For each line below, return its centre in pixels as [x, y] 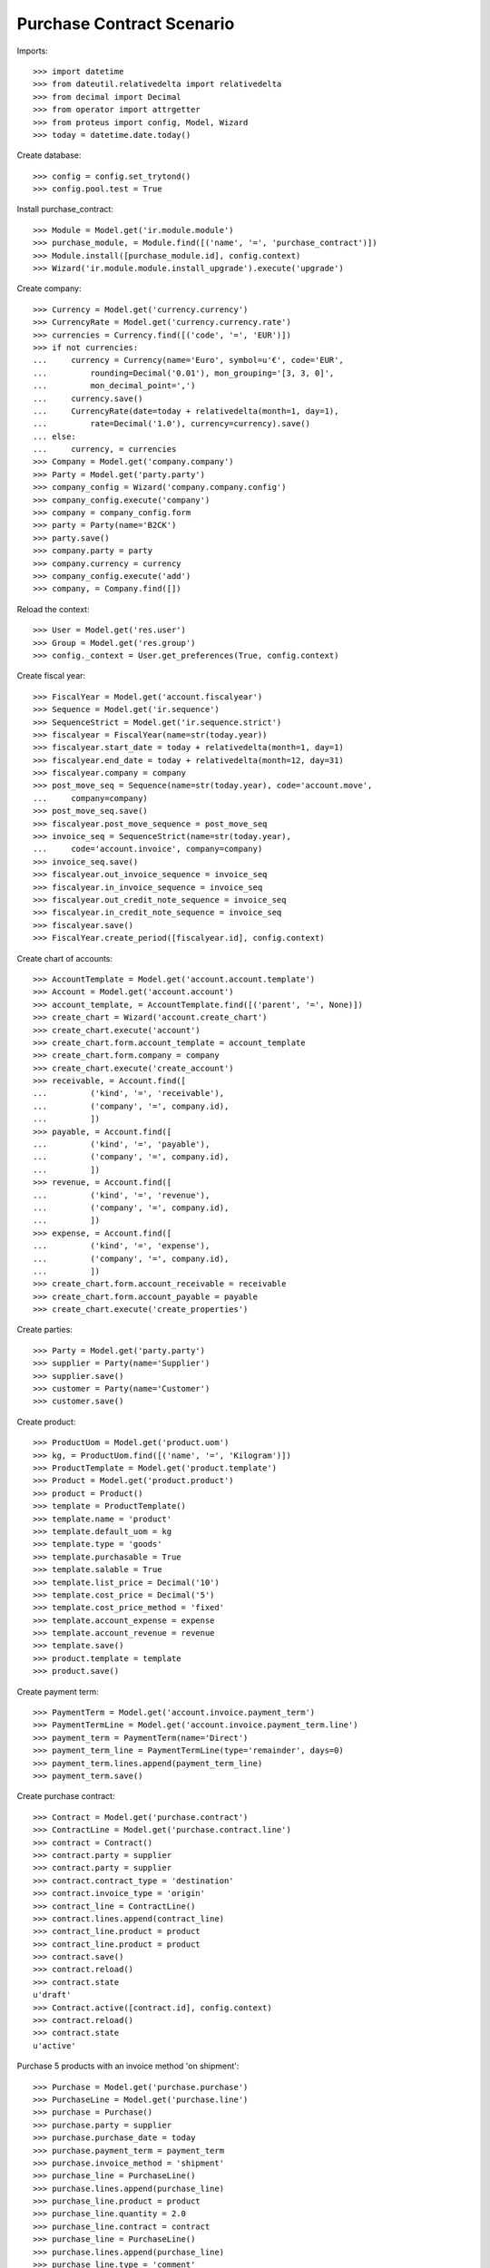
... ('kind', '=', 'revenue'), [122, 1195]
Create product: [46, 1422]
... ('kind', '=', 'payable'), [122, 1144]
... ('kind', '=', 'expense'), [122, 1246]
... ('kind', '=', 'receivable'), [129, 1094]
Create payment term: [58, 1691]
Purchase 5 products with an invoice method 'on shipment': [128, 2066]
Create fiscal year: [51, 676]
